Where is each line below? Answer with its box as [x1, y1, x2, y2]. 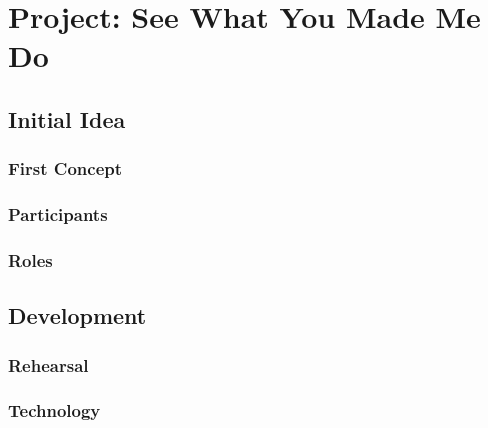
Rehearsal [8, 352, 89, 377]
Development [8, 300, 147, 331]
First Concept [8, 156, 123, 181]
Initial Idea [8, 103, 126, 134]
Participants [8, 202, 108, 227]
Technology [8, 398, 101, 423]
